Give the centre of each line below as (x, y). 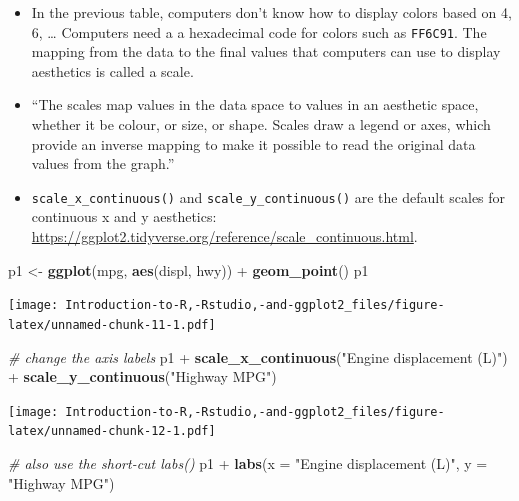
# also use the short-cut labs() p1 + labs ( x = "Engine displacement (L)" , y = (248, 463)
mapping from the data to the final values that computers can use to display (266, 51)
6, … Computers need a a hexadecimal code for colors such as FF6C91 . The (259, 31)
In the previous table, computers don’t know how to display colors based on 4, (271, 12)
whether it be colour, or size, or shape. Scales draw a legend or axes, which (261, 124)
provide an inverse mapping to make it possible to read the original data (253, 143)
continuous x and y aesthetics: (124, 216)
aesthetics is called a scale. (112, 70)
